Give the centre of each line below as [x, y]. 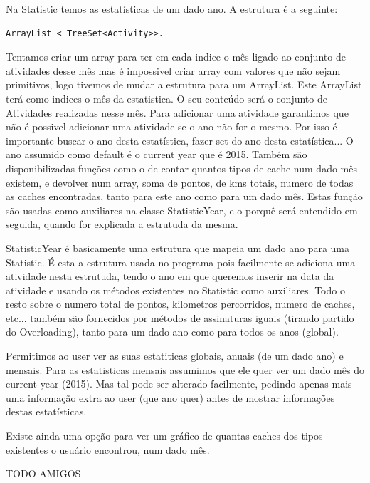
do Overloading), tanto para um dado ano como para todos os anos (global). [172, 332]
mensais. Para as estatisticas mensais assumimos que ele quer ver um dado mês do [185, 369]
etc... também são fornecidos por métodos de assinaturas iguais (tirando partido [180, 317]
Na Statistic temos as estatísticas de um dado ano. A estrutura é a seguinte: [172, 9]
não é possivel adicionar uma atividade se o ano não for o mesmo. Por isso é [171, 126]
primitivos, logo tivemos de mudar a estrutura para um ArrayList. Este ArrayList [184, 84]
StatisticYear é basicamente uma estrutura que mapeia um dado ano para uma [178, 248]
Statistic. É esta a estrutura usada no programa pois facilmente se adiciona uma [181, 262]
